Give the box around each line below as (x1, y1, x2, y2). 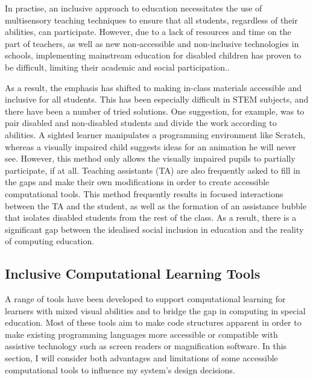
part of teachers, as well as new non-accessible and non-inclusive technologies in (5, 37, 299, 49)
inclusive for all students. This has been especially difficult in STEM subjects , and (5, 93, 309, 106)
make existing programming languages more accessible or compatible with (5, 328, 278, 340)
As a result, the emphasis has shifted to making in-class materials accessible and (5, 81, 302, 93)
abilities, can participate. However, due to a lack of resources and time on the (5, 25, 291, 38)
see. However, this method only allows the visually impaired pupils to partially (5, 152, 296, 165)
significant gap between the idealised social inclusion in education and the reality (5, 223, 304, 235)
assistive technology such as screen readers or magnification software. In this (5, 340, 287, 352)
